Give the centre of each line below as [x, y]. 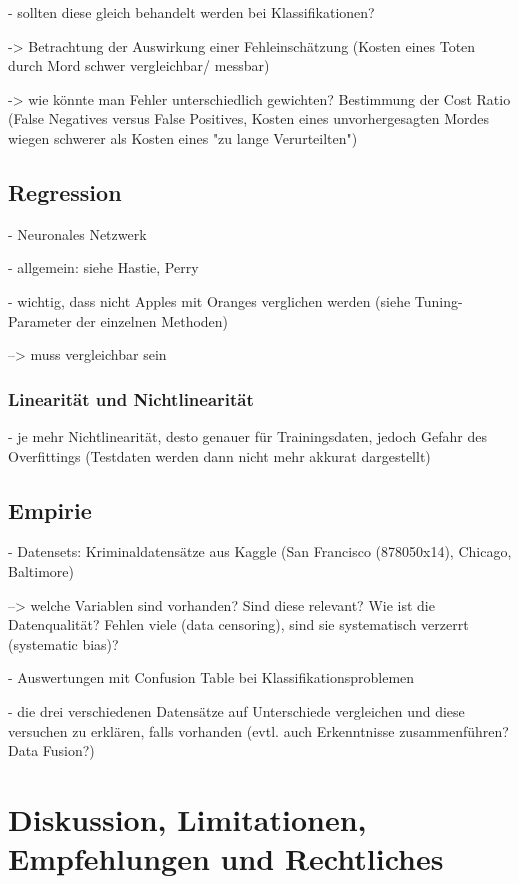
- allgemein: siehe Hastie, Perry [103, 267]
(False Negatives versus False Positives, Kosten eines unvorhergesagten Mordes [249, 118]
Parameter [40, 320]
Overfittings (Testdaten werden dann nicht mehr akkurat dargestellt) [219, 455]
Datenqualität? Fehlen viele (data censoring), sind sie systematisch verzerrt [238, 624]
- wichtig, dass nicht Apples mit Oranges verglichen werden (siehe [209, 300]
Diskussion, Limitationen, [187, 818]
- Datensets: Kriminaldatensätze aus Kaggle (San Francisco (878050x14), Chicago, [260, 551]
